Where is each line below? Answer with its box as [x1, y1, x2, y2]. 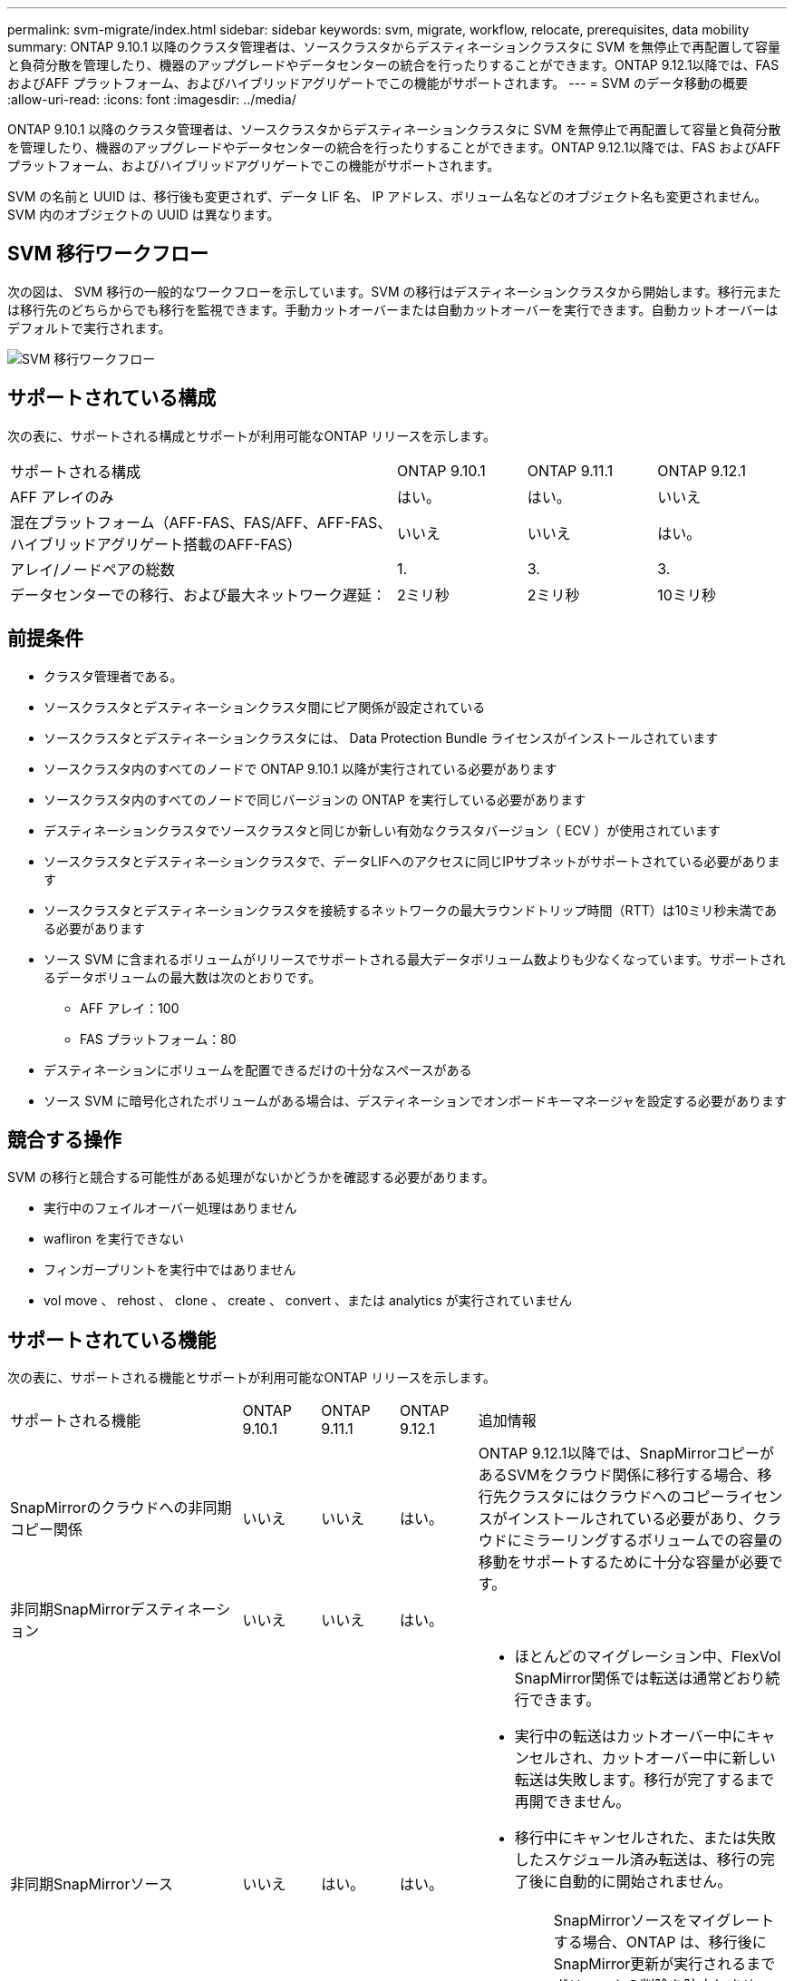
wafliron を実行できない [44, 1231, 184, 1247]
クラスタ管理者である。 [44, 668, 183, 684]
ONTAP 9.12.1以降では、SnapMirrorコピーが [478, 1444, 775, 1463]
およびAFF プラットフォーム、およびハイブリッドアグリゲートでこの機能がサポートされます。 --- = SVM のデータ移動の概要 [7, 75, 748, 91]
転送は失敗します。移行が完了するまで [514, 1771, 775, 1790]
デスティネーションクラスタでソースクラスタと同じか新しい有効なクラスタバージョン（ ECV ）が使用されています [44, 822, 721, 838]
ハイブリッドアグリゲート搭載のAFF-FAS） [10, 534, 302, 553]
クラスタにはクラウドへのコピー [507, 1488, 725, 1507]
